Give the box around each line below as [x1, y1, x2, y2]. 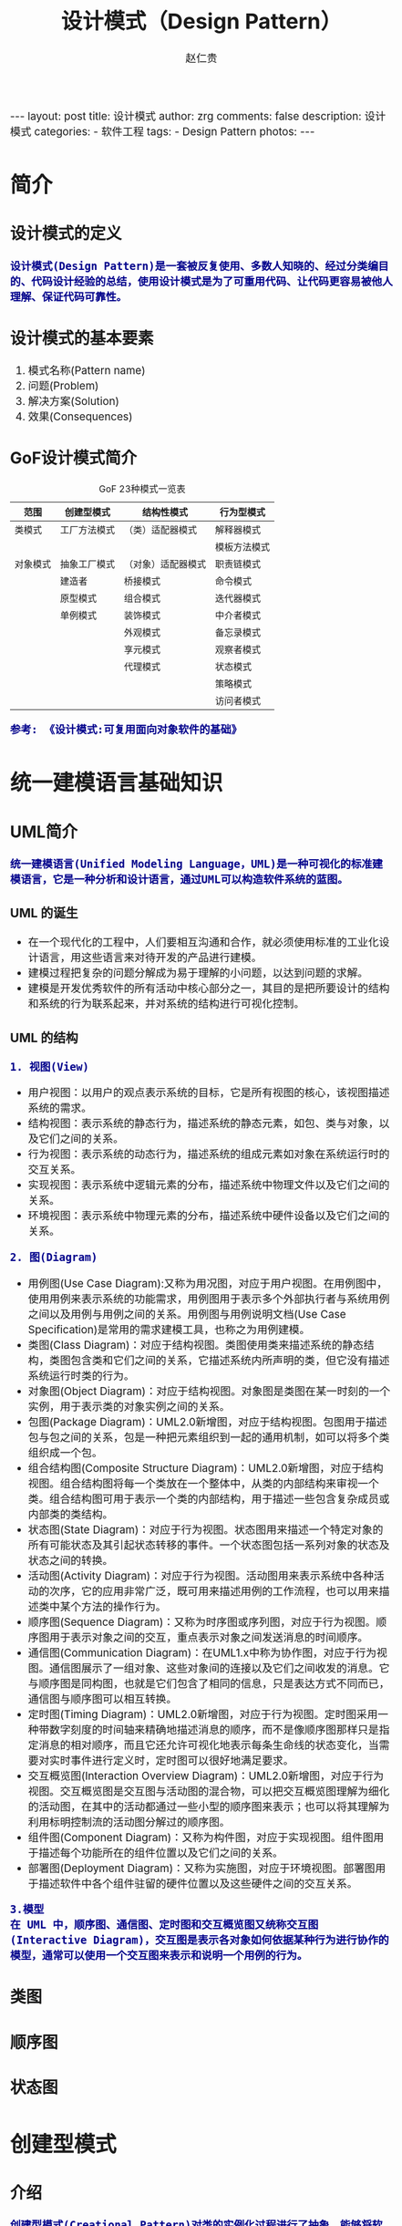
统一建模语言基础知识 [10, 770, 223, 796]
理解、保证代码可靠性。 [10, 290, 128, 304]
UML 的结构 [10, 1030, 78, 1045]
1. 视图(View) [10, 1060, 89, 1073]
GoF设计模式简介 [10, 448, 138, 469]
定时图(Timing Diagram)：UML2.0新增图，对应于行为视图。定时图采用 [27, 1707, 378, 1722]
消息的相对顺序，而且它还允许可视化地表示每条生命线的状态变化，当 [38, 1738, 379, 1752]
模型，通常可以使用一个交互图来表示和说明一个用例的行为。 [10, 1949, 308, 1962]
